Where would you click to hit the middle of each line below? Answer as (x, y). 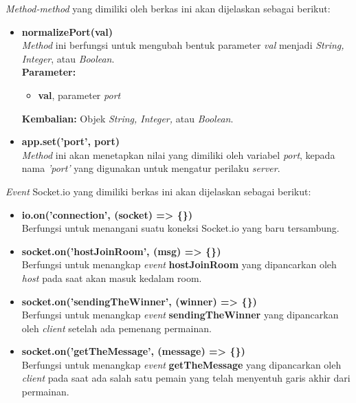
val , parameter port (79, 95)
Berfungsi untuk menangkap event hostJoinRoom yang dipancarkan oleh (179, 264)
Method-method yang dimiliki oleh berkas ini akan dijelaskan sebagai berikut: (168, 8)
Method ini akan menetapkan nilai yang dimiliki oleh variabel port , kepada (178, 154)
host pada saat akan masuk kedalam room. (112, 277)
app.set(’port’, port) (70, 141)
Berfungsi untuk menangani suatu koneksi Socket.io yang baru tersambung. (180, 228)
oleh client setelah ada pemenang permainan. (116, 328)
